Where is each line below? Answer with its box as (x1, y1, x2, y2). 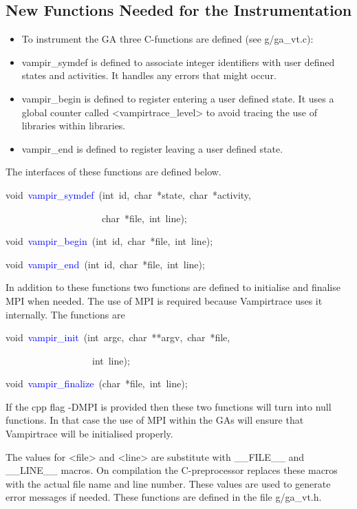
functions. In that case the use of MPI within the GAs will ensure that (6, 413, 304, 427)
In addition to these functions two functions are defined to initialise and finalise (6, 280, 340, 294)
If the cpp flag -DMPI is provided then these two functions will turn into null (6, 399, 332, 413)
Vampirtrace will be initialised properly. (6, 426, 173, 441)
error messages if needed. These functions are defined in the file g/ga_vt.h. (6, 490, 322, 504)
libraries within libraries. (21, 118, 126, 133)
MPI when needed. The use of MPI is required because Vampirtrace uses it (6, 293, 323, 307)
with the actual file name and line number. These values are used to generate (6, 476, 331, 490)
